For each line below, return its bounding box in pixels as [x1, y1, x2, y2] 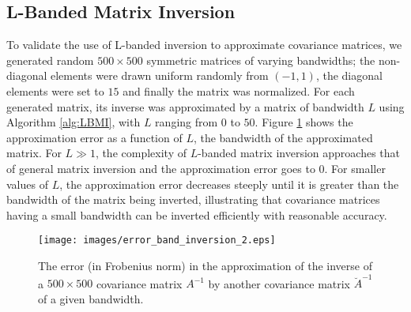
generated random [6, 51, 94, 68]
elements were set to [6, 82, 104, 99]
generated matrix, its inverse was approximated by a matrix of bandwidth [6, 98, 364, 115]
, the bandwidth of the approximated [193, 129, 373, 145]
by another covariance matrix [208, 275, 351, 291]
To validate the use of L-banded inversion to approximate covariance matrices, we [6, 36, 402, 53]
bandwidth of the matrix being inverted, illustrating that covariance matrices [6, 191, 380, 208]
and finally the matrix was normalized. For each [123, 82, 355, 99]
